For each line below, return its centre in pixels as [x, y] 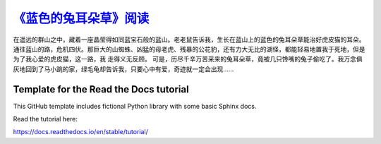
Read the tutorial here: [45, 119]
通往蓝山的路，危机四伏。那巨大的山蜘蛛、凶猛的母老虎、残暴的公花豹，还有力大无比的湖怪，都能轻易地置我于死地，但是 [189, 49]
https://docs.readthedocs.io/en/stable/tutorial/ [80, 132]
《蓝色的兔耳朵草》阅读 [81, 18]
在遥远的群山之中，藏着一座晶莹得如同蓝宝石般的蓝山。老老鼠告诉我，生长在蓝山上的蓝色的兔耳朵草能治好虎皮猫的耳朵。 [189, 40]
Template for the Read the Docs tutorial [101, 89]
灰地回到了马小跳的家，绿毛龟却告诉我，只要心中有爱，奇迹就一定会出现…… [123, 69]
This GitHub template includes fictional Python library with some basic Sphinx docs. [135, 106]
